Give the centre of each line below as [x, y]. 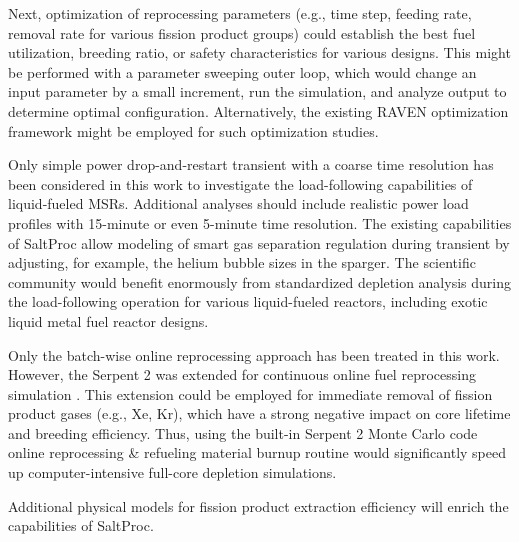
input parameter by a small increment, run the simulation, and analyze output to [257, 91]
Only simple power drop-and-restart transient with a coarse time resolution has [251, 164]
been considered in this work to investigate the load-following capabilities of [240, 183]
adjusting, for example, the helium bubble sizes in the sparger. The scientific [242, 262]
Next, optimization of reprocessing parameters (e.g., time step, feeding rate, [240, 13]
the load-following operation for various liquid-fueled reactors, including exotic [248, 301]
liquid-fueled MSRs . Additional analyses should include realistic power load [238, 203]
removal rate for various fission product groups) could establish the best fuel [242, 32]
